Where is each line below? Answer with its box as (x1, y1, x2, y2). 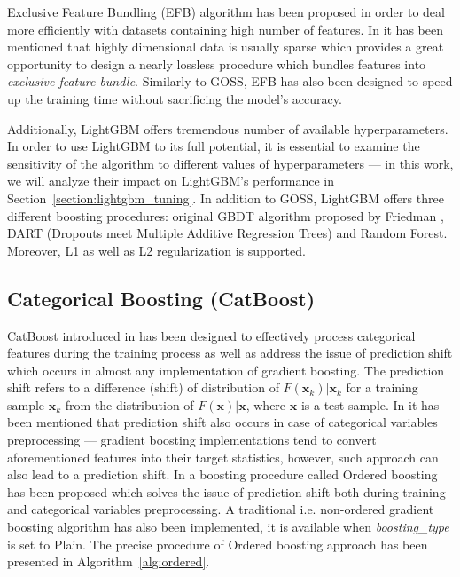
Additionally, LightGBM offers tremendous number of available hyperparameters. (7, 119, 448, 138)
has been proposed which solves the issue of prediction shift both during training (7, 482, 446, 501)
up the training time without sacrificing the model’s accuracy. (7, 89, 342, 107)
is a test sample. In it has (300, 395, 440, 414)
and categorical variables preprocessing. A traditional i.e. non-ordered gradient (7, 500, 434, 518)
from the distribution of (65, 395, 194, 414)
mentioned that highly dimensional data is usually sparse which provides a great (7, 37, 444, 56)
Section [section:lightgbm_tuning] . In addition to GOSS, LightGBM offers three (7, 188, 444, 207)
